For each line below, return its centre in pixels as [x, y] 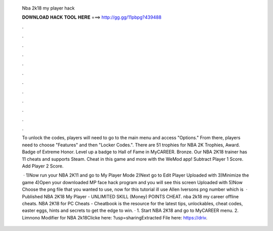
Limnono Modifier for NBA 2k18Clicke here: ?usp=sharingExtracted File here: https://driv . [115, 217]
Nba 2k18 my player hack [48, 8]
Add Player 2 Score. [43, 166]
